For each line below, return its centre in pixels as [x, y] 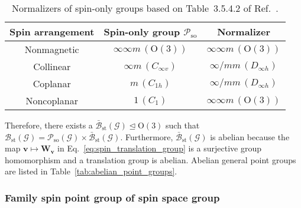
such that [183, 125]
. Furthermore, [147, 136]
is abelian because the [250, 136]
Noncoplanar [52, 100]
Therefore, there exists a [49, 125]
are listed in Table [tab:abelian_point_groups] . [91, 171]
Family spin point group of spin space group [112, 197]
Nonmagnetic [52, 49]
